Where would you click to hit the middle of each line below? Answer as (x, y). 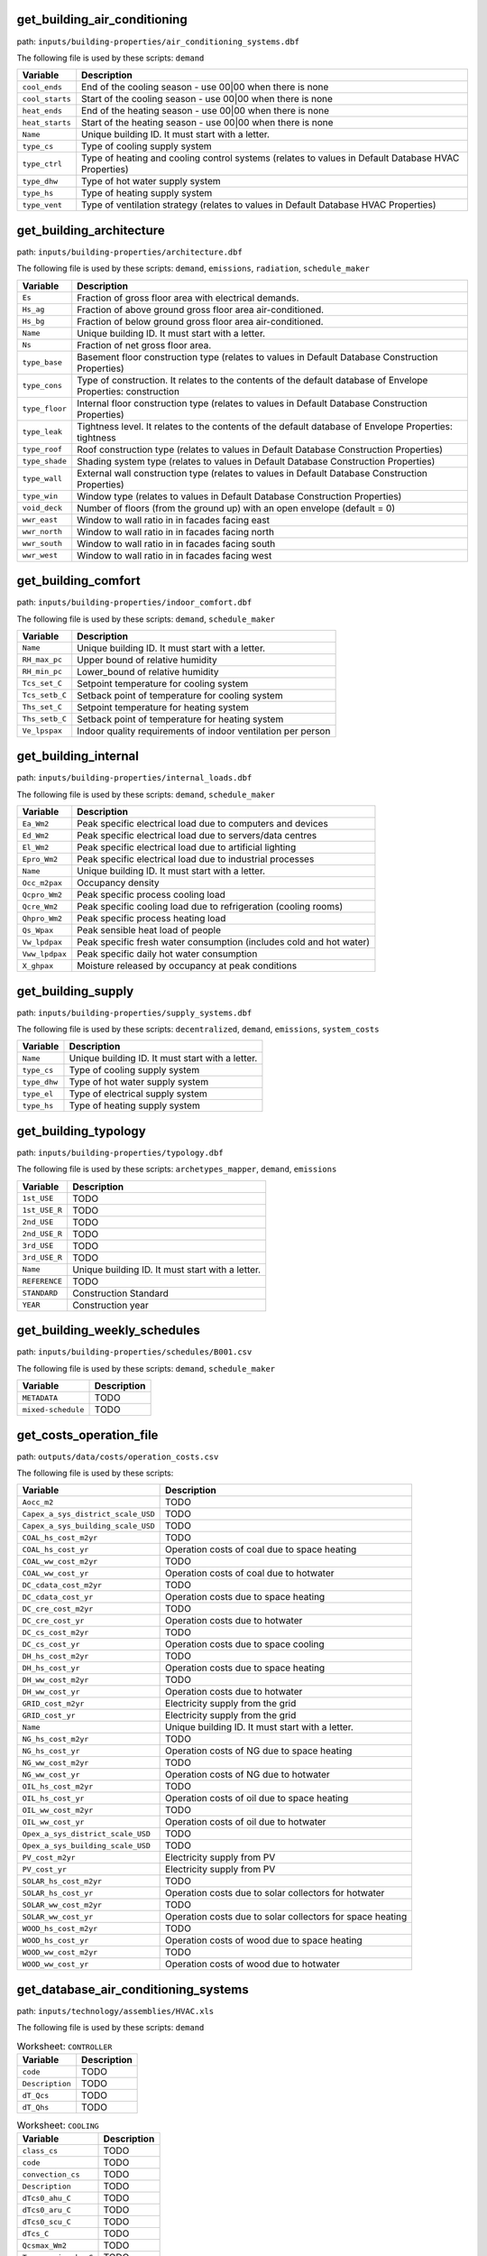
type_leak (42, 432)
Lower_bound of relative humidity (148, 671)
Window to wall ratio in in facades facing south (176, 543)
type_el (38, 1093)
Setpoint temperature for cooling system (163, 683)
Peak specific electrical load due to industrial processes (196, 859)
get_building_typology (81, 1131)
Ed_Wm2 (36, 835)
